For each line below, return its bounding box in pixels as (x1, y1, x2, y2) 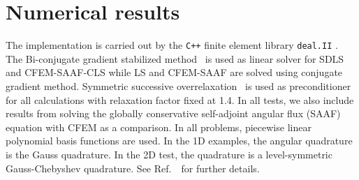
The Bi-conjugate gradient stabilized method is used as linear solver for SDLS (6, 51, 344, 66)
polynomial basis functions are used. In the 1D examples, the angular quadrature (6, 133, 353, 148)
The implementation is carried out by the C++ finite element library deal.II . (6, 38, 338, 52)
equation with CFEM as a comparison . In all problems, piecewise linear (6, 119, 312, 134)
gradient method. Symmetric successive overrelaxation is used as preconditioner (6, 78, 351, 93)
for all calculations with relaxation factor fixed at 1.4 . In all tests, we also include (6, 92, 354, 107)
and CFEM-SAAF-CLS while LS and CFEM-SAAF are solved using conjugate (6, 65, 343, 80)
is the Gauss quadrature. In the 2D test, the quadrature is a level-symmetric (6, 147, 332, 161)
